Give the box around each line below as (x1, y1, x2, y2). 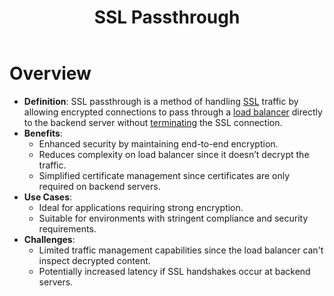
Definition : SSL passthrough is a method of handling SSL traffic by (23, 95, 299, 107)
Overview (9, 62, 92, 85)
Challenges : (23, 233, 76, 245)
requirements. (38, 222, 97, 235)
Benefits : (23, 127, 63, 139)
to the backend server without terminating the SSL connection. (23, 116, 283, 128)
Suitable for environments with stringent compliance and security (38, 212, 309, 224)
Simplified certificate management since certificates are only (38, 169, 291, 181)
